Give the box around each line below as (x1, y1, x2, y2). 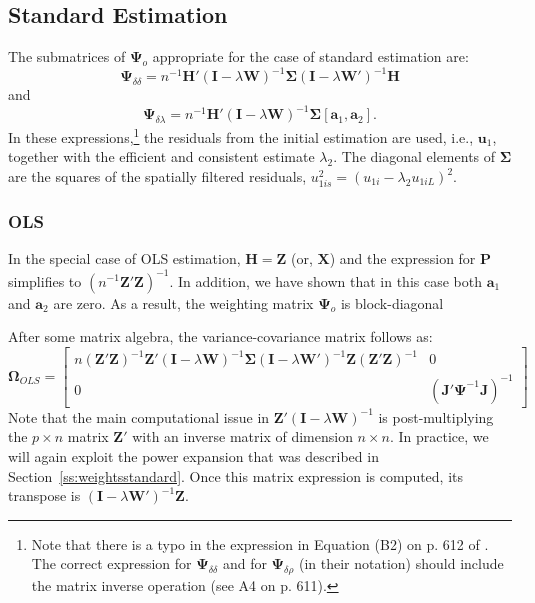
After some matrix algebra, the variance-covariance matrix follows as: (8, 326, 433, 347)
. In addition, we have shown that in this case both (169, 270, 482, 291)
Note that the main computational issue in (8, 406, 270, 427)
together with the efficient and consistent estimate (8, 146, 315, 167)
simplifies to (8, 270, 82, 291)
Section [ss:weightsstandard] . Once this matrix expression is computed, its (8, 465, 464, 486)
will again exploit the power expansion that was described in (8, 445, 379, 466)
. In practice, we (389, 426, 489, 447)
